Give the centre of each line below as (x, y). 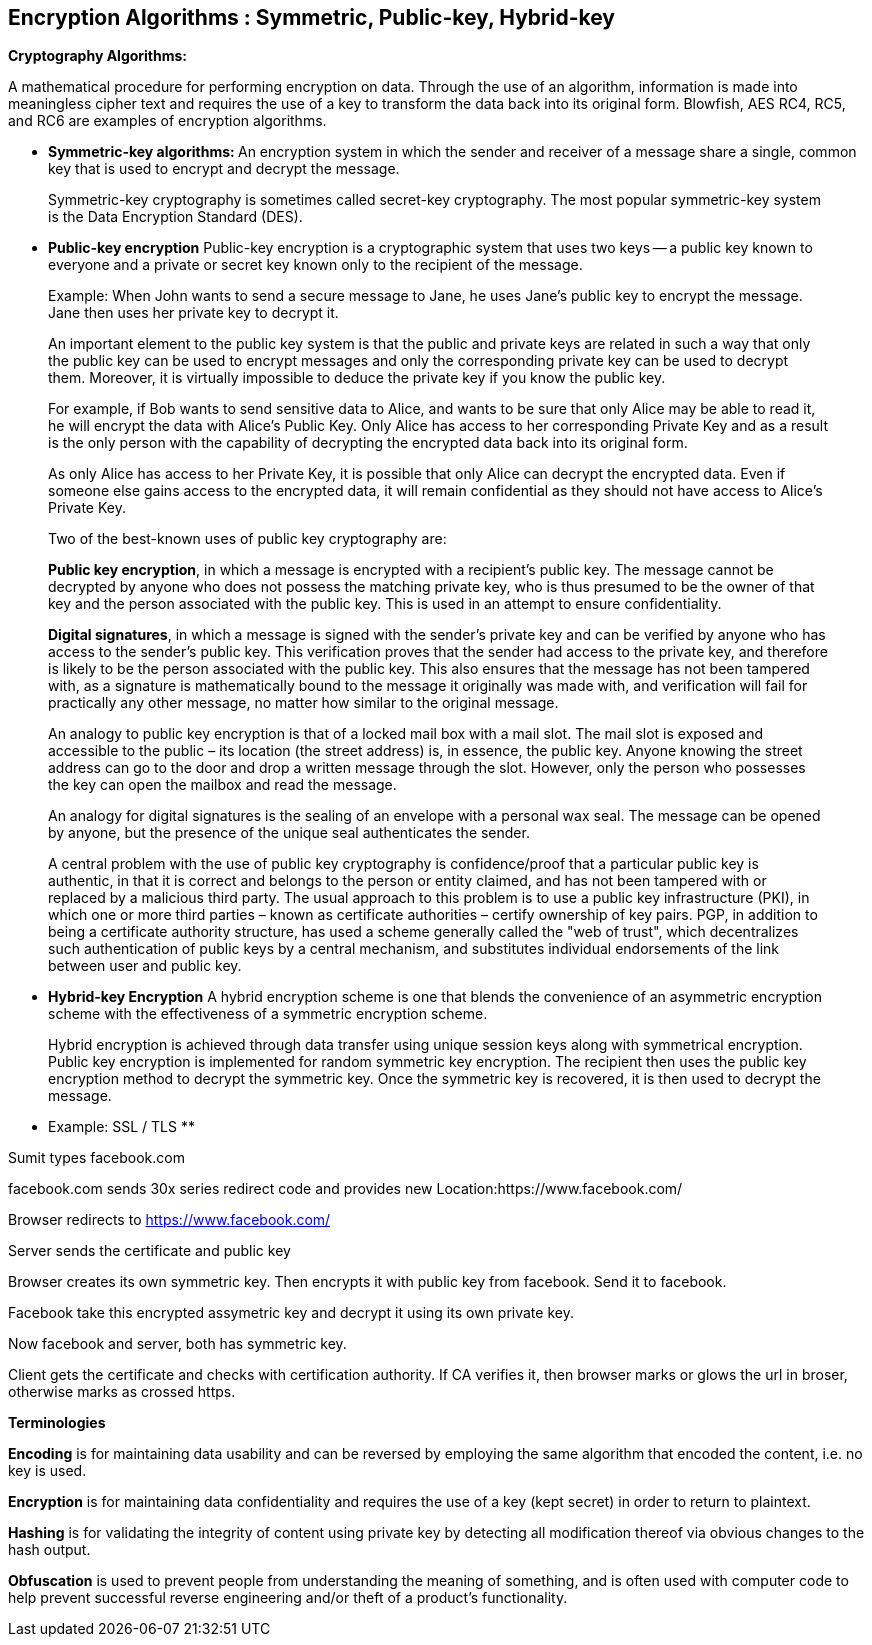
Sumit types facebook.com (96, 1158)
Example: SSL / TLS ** (121, 1127)
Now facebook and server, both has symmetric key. (177, 1344)
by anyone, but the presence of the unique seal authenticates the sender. (289, 833)
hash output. (49, 1550)
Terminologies (57, 1423)
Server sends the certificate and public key (149, 1251)
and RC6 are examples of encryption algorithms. (167, 121)
